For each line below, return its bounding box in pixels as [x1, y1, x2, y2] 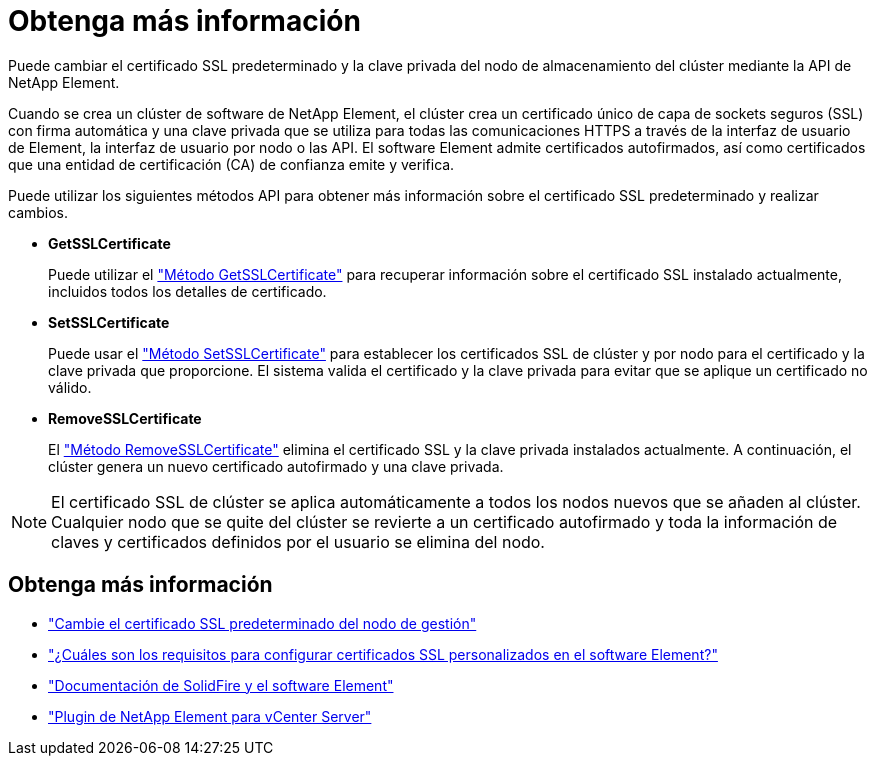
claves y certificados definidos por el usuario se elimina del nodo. [51, 531, 545, 552]
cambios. [8, 203, 69, 221]
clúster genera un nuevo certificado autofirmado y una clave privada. [48, 457, 504, 475]
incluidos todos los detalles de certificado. [48, 282, 327, 300]
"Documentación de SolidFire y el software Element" [48, 676, 394, 694]
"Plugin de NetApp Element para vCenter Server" [48, 707, 372, 725]
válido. [48, 378, 92, 396]
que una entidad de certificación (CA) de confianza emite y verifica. [8, 155, 455, 173]
